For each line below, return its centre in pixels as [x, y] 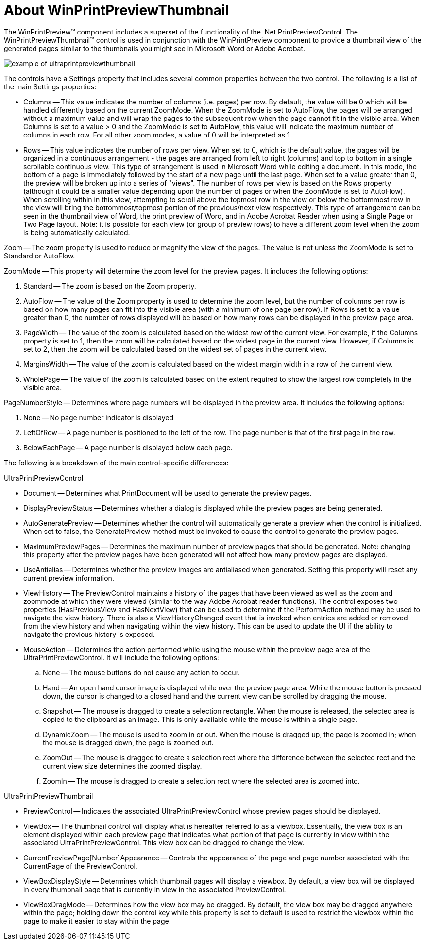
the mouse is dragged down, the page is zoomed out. [128, 742]
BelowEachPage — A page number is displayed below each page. [128, 447]
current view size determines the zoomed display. [122, 766]
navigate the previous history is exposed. [89, 634]
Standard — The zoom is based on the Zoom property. [110, 286]
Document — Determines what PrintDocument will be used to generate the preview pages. [168, 493]
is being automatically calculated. [77, 232]
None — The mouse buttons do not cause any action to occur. [142, 672]
